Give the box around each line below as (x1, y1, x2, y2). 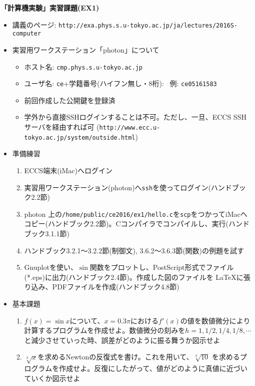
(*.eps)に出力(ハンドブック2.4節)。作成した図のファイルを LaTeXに (24, 271, 243, 282)
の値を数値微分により (180, 315, 250, 325)
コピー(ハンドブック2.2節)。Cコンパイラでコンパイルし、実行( (24, 218, 228, 229)
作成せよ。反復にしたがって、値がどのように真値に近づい (59, 363, 247, 373)
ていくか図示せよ (24, 372, 80, 383)
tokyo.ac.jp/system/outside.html (24, 134, 135, 141)
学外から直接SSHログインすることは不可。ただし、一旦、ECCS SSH (24, 112, 246, 122)
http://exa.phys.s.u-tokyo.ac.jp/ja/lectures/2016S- (58, 22, 238, 29)
